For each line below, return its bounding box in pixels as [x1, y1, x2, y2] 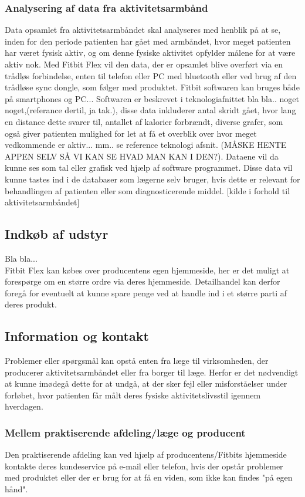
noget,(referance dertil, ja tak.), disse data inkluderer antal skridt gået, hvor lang [5, 104, 296, 116]
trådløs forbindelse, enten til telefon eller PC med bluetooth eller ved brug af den [5, 69, 297, 82]
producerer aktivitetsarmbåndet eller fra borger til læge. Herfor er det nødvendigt [5, 366, 299, 378]
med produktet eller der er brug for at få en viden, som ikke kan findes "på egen [5, 471, 293, 484]
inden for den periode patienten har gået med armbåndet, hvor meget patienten [5, 35, 291, 47]
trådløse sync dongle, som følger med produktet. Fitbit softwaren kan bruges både [5, 81, 300, 93]
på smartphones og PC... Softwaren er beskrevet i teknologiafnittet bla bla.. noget [5, 92, 299, 104]
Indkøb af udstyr [5, 225, 109, 243]
